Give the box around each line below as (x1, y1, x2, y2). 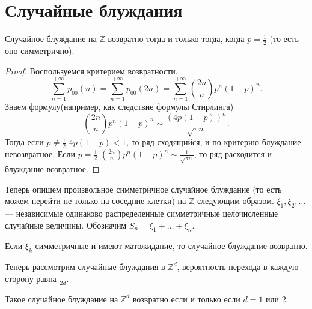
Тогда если (5, 136, 44, 148)
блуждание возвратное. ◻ (5, 162, 100, 175)
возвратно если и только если (132, 292, 240, 305)
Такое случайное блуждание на (5, 292, 118, 305)
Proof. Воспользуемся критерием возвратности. (5, 64, 178, 77)
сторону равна (5, 272, 57, 284)
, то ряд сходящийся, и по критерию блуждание (126, 136, 301, 148)
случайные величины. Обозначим (5, 218, 127, 231)
